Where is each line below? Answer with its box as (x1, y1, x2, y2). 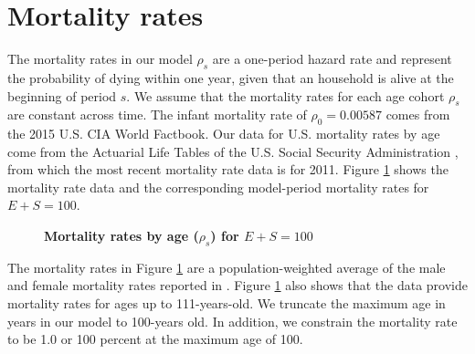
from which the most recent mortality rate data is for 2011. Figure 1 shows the (7, 160, 449, 179)
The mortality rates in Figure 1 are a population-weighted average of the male (7, 257, 446, 276)
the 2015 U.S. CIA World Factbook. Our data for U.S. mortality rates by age (7, 124, 440, 143)
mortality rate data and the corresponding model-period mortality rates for (7, 177, 429, 196)
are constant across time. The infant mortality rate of (7, 105, 307, 124)
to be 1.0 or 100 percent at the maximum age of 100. (7, 329, 303, 349)
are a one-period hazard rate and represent (212, 49, 452, 68)
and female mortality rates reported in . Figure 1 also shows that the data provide (7, 276, 468, 295)
